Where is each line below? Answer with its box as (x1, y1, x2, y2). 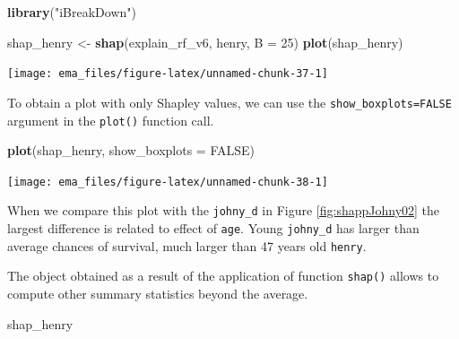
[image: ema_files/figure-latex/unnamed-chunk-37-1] (7, 67, 328, 81)
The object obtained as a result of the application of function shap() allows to (7, 266, 439, 285)
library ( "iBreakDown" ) (7, 3, 136, 21)
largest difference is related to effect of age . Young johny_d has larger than (7, 219, 420, 238)
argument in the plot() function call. (7, 110, 214, 129)
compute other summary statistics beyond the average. (7, 284, 308, 303)
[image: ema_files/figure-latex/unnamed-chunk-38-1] (7, 175, 328, 188)
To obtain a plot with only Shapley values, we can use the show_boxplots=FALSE (7, 92, 452, 111)
